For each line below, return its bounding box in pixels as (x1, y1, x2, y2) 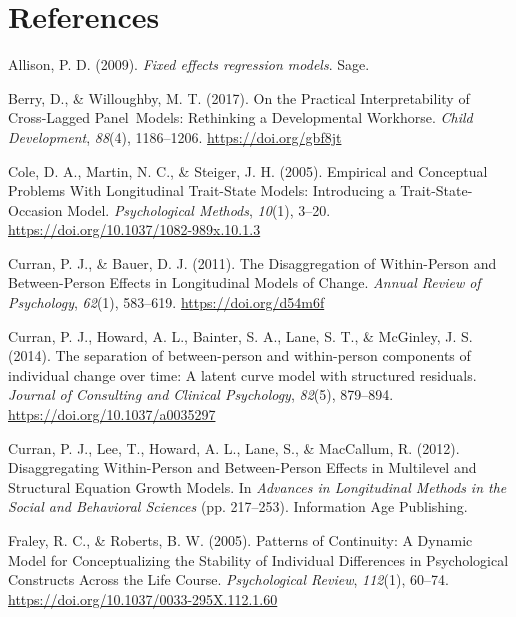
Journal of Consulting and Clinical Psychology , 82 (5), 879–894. (8, 384, 394, 405)
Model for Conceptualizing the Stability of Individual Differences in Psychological (8, 549, 509, 570)
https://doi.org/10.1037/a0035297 (8, 404, 216, 425)
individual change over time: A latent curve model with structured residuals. (8, 364, 477, 385)
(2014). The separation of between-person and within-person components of (8, 345, 471, 366)
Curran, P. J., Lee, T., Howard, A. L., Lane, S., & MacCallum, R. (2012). (8, 437, 460, 458)
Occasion (8, 199, 63, 220)
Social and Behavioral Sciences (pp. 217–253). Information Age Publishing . (8, 496, 468, 517)
